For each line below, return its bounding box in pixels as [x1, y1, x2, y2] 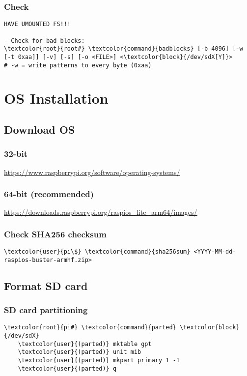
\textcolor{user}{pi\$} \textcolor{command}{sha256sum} [4, 248, 191, 256]
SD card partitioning [4, 304, 88, 316]
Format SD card [4, 278, 88, 293]
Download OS [4, 121, 75, 137]
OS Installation [4, 88, 109, 108]
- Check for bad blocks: [4, 37, 85, 44]
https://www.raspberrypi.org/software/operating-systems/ [4, 167, 180, 177]
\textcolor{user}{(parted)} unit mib [18, 348, 141, 356]
